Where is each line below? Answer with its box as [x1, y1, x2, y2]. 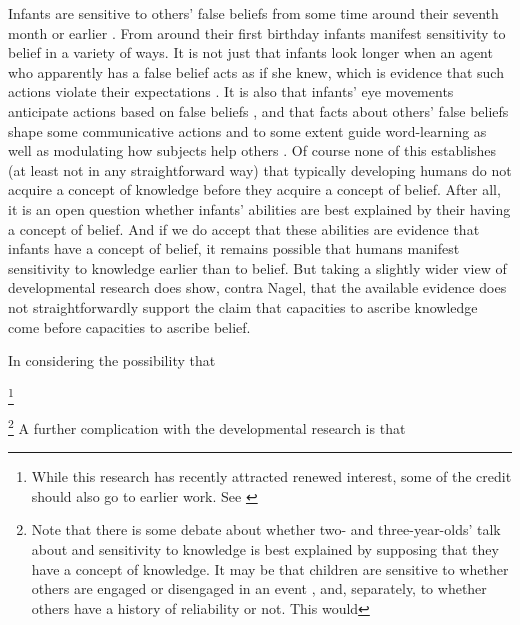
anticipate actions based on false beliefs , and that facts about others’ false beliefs [8, 100, 509, 121]
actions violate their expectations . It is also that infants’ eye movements [8, 81, 454, 102]
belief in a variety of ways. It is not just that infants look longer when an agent [8, 42, 493, 63]
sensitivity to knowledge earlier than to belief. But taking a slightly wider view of [8, 257, 507, 278]
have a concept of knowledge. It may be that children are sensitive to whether [31, 558, 509, 579]
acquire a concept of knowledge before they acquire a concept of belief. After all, [8, 179, 501, 200]
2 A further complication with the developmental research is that [8, 415, 406, 438]
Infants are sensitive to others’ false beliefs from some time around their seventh [8, 3, 499, 23]
